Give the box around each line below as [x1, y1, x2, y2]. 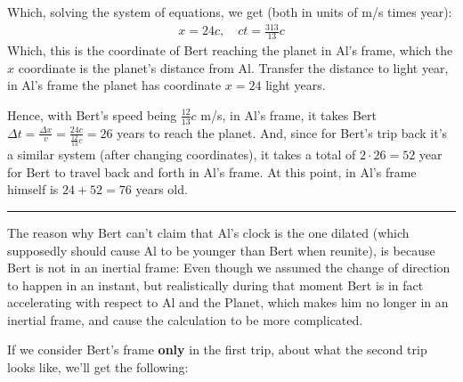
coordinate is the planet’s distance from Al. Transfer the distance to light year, [18, 58, 449, 77]
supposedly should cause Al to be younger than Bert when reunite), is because [7, 240, 435, 259]
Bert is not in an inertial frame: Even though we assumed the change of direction [7, 258, 451, 277]
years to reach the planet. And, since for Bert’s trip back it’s [117, 123, 448, 142]
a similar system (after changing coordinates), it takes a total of [7, 145, 356, 164]
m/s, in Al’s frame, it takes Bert [200, 105, 377, 124]
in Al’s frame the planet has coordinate [7, 76, 222, 94]
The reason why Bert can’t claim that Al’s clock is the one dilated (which [7, 223, 410, 241]
